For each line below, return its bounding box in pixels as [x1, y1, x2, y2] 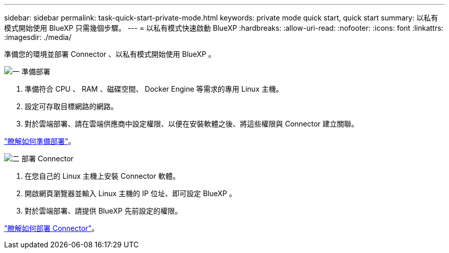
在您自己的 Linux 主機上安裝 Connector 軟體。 [25, 172, 180, 180]
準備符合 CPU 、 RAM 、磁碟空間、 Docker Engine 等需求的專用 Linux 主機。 [25, 85, 283, 93]
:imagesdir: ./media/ [4, 33, 72, 41]
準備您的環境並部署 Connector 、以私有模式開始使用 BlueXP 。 [4, 50, 216, 58]
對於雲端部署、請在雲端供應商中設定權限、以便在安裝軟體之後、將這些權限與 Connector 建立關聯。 [25, 119, 359, 128]
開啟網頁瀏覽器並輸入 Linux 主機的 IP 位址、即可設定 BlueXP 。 [25, 189, 236, 198]
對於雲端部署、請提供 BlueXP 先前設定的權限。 [25, 206, 182, 215]
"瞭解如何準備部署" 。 [4, 137, 76, 145]
